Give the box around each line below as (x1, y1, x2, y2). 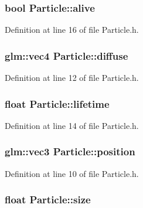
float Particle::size (5, 192, 91, 207)
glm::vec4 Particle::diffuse (5, 48, 128, 63)
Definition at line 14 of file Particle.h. (5, 119, 139, 131)
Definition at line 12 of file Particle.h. (5, 71, 139, 84)
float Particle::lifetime (5, 96, 110, 111)
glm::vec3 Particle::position (5, 144, 135, 159)
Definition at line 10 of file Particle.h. (5, 167, 139, 179)
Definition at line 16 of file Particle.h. (5, 23, 139, 36)
